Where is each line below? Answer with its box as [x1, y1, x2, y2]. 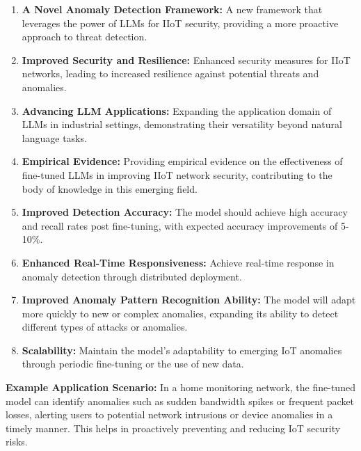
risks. [6, 434, 28, 449]
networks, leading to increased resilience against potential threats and [22, 66, 319, 81]
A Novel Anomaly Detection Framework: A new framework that [22, 2, 323, 16]
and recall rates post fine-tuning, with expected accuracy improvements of [22, 218, 338, 232]
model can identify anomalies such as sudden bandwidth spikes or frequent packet [6, 393, 355, 408]
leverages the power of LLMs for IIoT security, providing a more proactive [22, 15, 339, 30]
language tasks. [22, 130, 87, 145]
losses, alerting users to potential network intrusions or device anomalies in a [6, 407, 333, 422]
